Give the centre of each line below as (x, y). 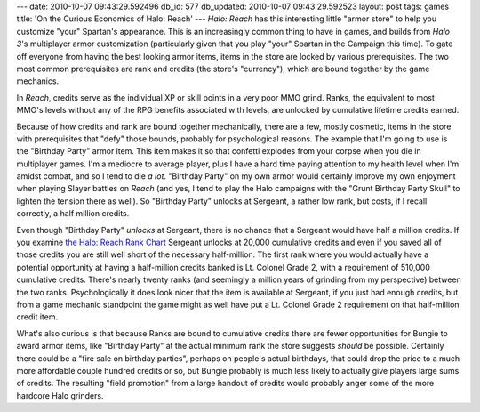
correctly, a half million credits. (73, 214)
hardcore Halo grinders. (60, 395)
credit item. (37, 317)
